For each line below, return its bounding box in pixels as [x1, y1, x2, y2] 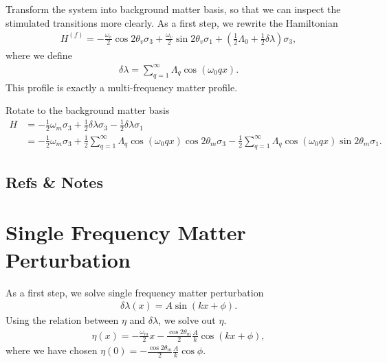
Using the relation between [5, 313, 119, 327]
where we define [5, 47, 72, 62]
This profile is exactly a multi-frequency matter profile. [5, 80, 238, 94]
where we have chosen [5, 343, 98, 358]
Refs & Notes [5, 171, 103, 192]
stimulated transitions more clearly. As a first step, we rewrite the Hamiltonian [5, 15, 338, 30]
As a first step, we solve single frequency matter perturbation [5, 285, 264, 299]
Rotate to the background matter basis [5, 103, 170, 117]
